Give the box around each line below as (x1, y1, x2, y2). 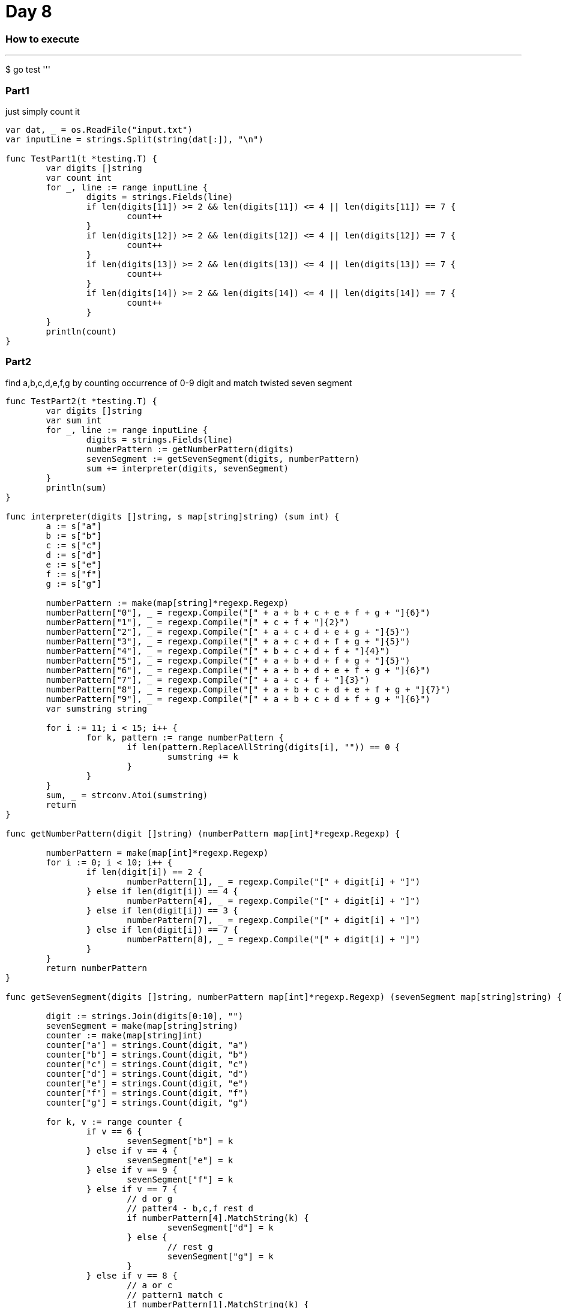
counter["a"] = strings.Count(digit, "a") (46, 1040, 248, 1050)
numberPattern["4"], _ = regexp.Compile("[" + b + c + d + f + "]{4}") (46, 646, 390, 656)
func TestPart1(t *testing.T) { (5, 153, 157, 163)
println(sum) (46, 482, 107, 492)
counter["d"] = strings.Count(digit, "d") (46, 1068, 248, 1079)
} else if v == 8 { (86, 1270, 178, 1280)
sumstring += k (167, 751, 238, 761)
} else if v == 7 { (86, 1184, 178, 1194)
